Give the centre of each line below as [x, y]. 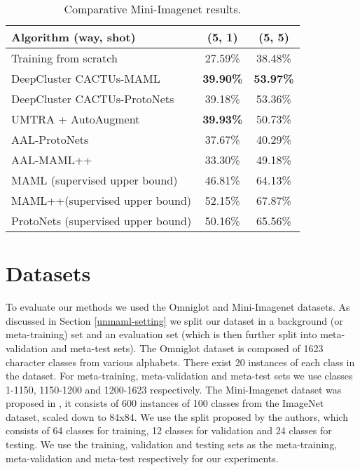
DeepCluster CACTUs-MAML [86, 78]
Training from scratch [64, 58]
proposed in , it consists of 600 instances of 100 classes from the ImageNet [165, 403]
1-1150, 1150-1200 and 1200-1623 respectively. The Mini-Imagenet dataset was [174, 389]
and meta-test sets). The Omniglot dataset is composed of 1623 [187, 348]
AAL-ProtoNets [50, 139]
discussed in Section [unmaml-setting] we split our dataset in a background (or [174, 320]
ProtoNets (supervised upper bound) [102, 221]
